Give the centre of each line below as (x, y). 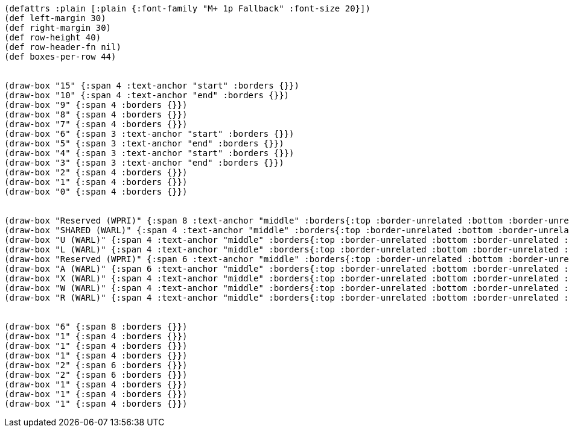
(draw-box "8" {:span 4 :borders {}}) (96, 114)
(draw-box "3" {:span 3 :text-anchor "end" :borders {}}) (144, 163)
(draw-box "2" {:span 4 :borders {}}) (96, 172)
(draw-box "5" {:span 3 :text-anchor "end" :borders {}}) (144, 143)
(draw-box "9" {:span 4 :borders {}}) (96, 105)
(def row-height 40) (53, 37)
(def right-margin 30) (58, 28)
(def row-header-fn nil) (63, 47)
